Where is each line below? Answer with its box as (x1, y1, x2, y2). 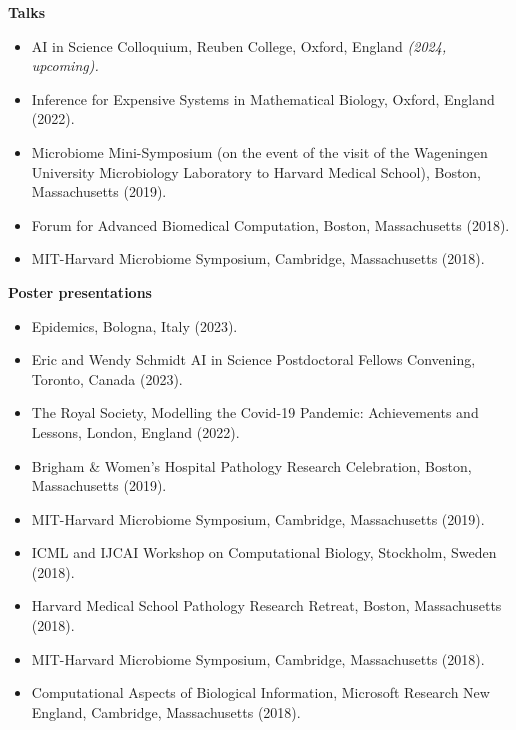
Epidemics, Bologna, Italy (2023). (31, 315, 238, 336)
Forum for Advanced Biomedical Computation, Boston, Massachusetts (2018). (31, 214, 510, 235)
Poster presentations (8, 281, 152, 302)
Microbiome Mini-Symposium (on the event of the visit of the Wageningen (31, 141, 488, 162)
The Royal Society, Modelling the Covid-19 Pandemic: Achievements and (31, 402, 479, 423)
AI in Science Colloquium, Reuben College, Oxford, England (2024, (31, 35, 447, 56)
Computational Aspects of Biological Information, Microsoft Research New (31, 682, 490, 703)
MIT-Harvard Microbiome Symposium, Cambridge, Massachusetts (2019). (31, 508, 485, 529)
